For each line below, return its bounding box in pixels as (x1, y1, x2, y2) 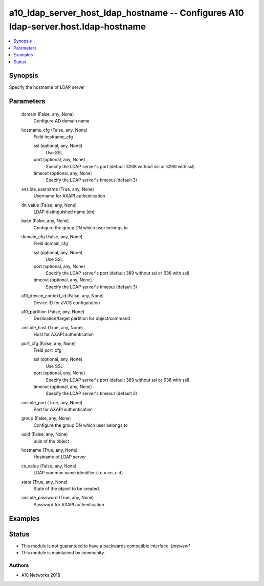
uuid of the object (33, 438, 69, 444)
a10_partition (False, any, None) (21, 309, 85, 315)
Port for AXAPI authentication (33, 407, 93, 413)
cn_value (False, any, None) (21, 463, 77, 469)
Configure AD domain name (33, 118, 90, 124)
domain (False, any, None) (21, 111, 74, 117)
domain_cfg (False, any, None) (21, 234, 83, 240)
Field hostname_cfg (33, 134, 73, 140)
